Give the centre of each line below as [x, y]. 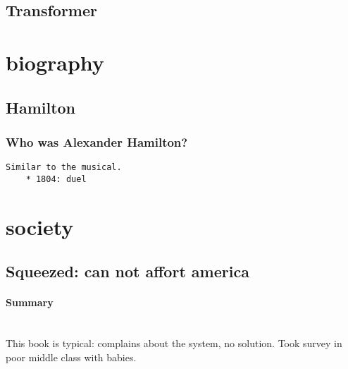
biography [55, 62]
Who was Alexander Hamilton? [97, 141]
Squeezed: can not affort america [128, 271]
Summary [30, 302]
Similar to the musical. [64, 168]
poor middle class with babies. [71, 357]
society [40, 226]
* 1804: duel [56, 179]
